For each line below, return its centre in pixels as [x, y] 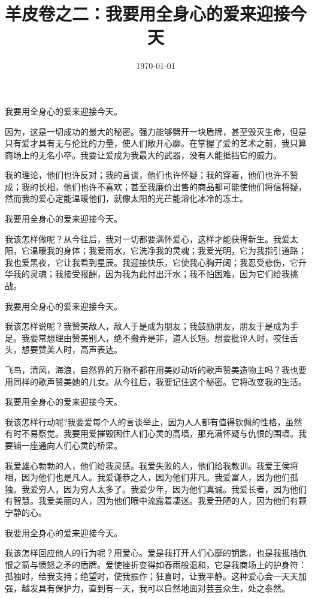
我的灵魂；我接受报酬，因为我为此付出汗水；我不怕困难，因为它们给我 [151, 274]
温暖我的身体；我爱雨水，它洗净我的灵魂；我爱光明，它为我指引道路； [168, 250]
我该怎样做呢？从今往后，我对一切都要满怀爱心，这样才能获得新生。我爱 [147, 238]
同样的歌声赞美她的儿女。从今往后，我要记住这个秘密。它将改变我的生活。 [160, 381]
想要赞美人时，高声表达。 [72, 349]
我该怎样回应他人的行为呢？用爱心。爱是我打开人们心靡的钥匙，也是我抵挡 [152, 553]
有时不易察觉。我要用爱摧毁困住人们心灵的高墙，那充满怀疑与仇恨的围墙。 [152, 433]
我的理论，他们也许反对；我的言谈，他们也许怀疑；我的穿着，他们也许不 [147, 175]
